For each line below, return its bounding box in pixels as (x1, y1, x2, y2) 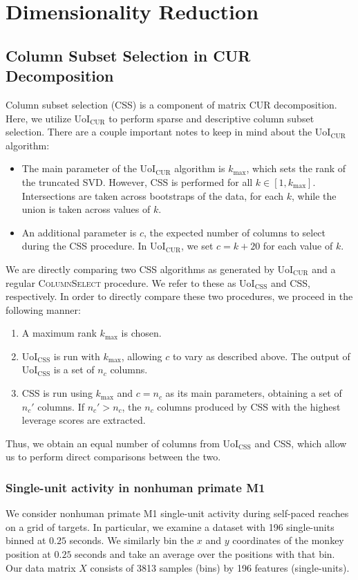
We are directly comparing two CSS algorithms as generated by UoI (6, 261, 294, 276)
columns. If (37, 399, 85, 413)
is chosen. (121, 326, 162, 340)
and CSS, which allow (254, 436, 347, 450)
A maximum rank (21, 326, 97, 340)
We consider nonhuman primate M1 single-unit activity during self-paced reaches (6, 506, 349, 521)
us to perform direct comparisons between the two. (6, 449, 221, 464)
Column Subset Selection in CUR (6, 44, 251, 66)
